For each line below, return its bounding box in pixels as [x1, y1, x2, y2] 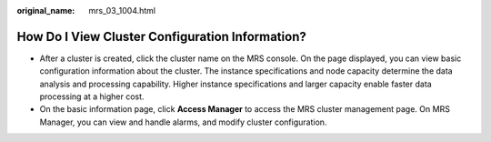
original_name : [16, 5, 75, 15]
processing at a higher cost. [39, 91, 145, 102]
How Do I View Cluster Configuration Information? [16, 28, 306, 45]
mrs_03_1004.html [88, 5, 156, 15]
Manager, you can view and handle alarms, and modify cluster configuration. [39, 117, 327, 127]
